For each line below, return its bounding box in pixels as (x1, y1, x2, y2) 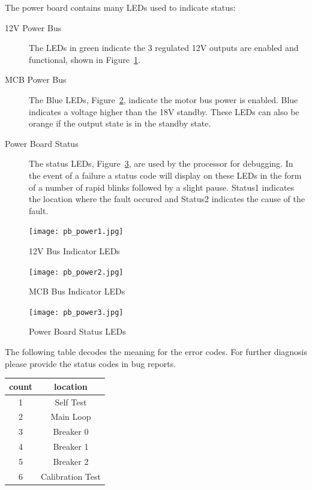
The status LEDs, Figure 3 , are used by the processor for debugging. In (29, 157, 293, 170)
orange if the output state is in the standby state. (29, 117, 211, 130)
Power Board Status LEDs (29, 325, 126, 338)
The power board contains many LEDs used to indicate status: (5, 1, 236, 13)
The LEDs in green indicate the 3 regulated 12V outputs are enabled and (29, 41, 299, 54)
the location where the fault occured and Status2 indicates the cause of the (29, 193, 305, 205)
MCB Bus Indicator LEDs (29, 285, 125, 297)
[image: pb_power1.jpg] (29, 227, 124, 236)
